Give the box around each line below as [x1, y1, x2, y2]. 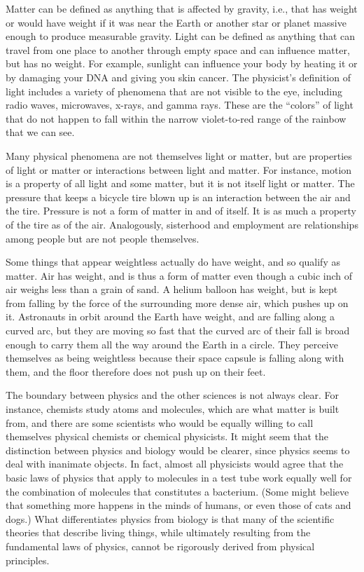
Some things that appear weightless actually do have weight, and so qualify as [6, 254, 340, 269]
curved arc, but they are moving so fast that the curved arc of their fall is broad [6, 323, 350, 338]
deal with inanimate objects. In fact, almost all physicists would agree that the [6, 456, 344, 471]
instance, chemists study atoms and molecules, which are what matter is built [6, 402, 339, 416]
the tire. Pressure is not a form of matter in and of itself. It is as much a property [6, 203, 357, 218]
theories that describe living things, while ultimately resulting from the [6, 525, 311, 540]
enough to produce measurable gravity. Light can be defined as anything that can [6, 29, 356, 43]
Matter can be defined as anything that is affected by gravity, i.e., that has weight [6, 1, 358, 15]
